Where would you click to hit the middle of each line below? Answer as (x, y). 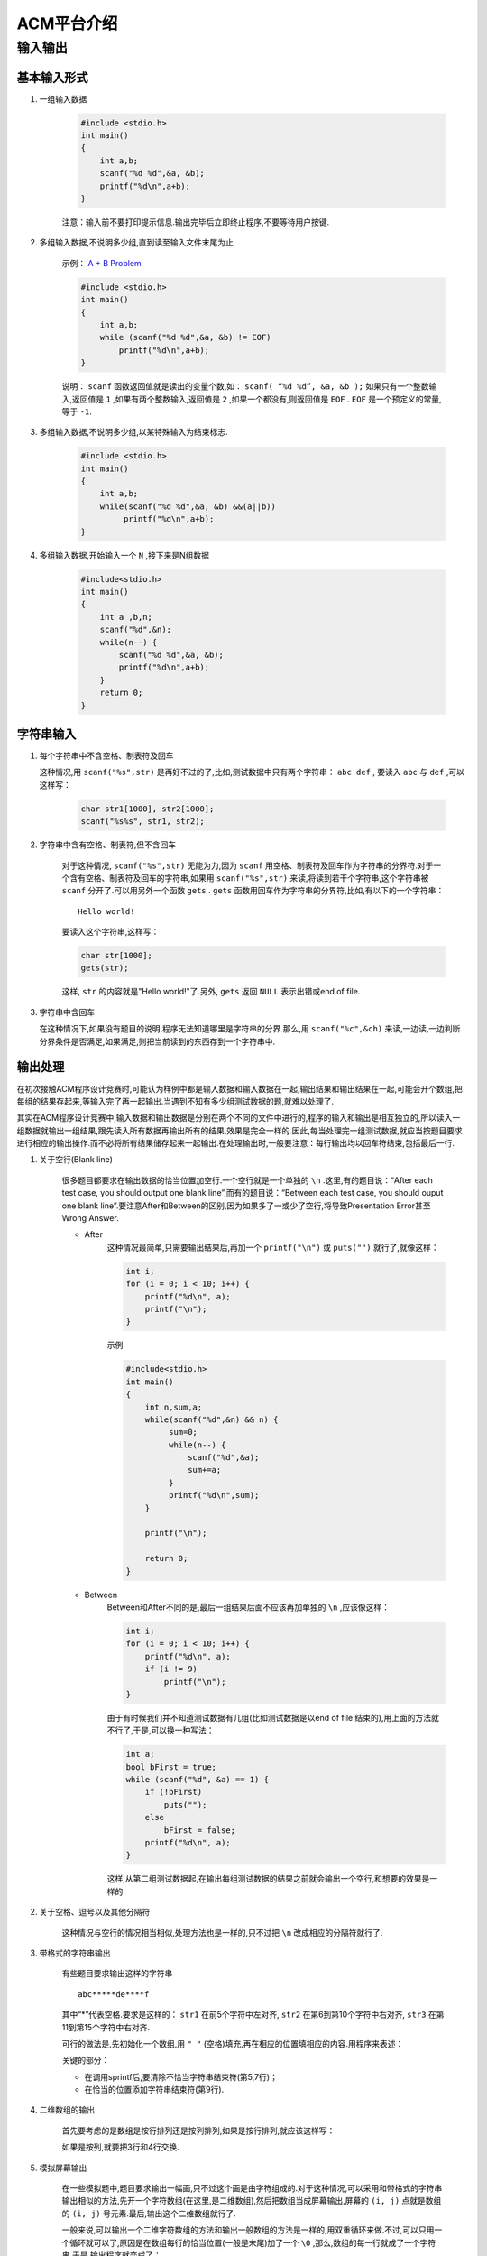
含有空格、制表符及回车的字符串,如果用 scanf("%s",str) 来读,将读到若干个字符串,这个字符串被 (249, 878)
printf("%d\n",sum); (214, 1495)
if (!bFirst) (174, 1792)
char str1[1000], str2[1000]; (147, 809)
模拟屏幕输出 (63, 2168)
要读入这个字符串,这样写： (110, 932)
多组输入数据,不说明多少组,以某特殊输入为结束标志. (134, 432)
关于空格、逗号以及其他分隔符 (95, 1912)
